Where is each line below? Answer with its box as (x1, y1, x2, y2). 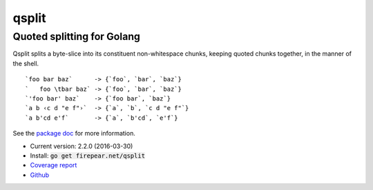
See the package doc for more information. (12, 129, 136, 138)
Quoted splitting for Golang (12, 30, 141, 43)
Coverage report (30, 161, 77, 169)
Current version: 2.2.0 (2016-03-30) (30, 142, 133, 150)
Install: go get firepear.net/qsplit (30, 151, 145, 160)
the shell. (12, 59, 39, 67)
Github (30, 171, 50, 179)
